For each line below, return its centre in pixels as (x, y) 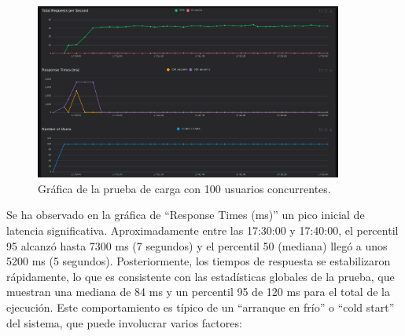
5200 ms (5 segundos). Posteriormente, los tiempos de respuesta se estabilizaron (199, 261)
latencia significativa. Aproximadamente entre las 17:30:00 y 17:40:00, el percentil (202, 230)
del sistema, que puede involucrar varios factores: (124, 322)
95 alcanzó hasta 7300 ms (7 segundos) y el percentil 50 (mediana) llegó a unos (197, 245)
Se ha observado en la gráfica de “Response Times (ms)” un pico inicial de (186, 215)
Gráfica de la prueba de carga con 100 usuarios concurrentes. (184, 188)
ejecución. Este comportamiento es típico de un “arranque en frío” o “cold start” (201, 307)
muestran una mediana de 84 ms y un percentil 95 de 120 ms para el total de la (198, 292)
